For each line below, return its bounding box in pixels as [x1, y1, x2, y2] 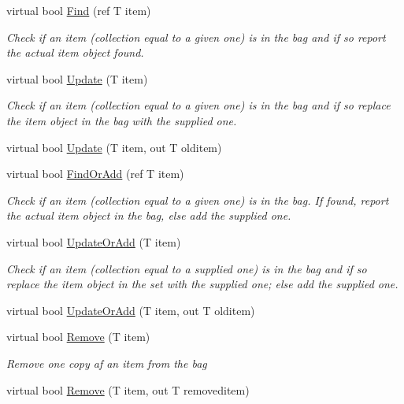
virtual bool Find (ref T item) [6, 2, 151, 18]
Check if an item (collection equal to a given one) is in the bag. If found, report [6, 191, 389, 208]
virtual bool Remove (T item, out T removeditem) [6, 381, 250, 398]
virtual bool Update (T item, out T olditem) [6, 139, 222, 155]
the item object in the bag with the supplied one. [6, 112, 237, 128]
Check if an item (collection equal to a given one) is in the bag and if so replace [6, 97, 391, 113]
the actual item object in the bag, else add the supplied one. [6, 207, 291, 224]
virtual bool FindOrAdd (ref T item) [6, 165, 184, 182]
